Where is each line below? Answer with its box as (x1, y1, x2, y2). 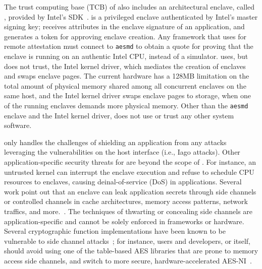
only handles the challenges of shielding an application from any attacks (4, 137, 227, 147)
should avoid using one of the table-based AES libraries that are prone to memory (4, 245, 258, 256)
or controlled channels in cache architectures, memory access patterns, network (4, 196, 248, 207)
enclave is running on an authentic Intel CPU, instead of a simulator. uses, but (4, 51, 248, 61)
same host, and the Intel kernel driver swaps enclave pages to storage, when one (4, 90, 251, 101)
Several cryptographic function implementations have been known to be (4, 226, 226, 236)
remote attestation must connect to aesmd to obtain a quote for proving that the (4, 41, 253, 51)
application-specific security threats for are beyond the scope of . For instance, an (4, 157, 256, 167)
